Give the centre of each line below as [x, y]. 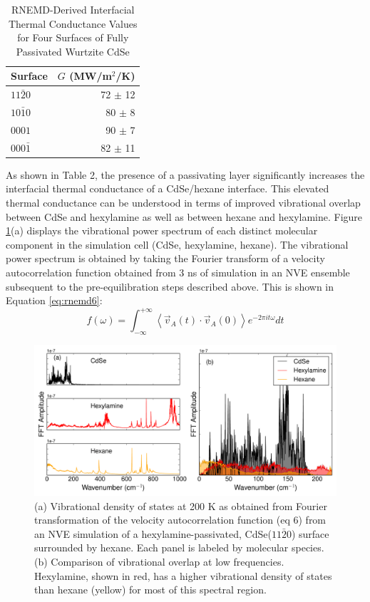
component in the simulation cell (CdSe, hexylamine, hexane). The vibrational [177, 244]
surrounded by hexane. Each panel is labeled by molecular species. [179, 547]
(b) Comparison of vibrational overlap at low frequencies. [159, 562]
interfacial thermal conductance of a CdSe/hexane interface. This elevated [168, 188]
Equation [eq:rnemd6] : [54, 300]
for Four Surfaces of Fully [73, 37]
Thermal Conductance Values [73, 23]
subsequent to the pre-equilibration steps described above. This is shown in [170, 286]
